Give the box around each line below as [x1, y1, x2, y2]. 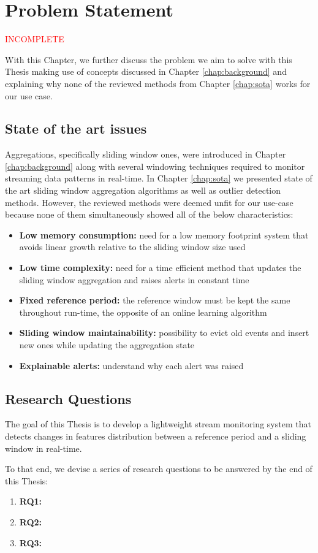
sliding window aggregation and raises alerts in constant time [19, 273, 249, 286]
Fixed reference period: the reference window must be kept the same [19, 294, 290, 307]
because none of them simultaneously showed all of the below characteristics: [5, 208, 293, 221]
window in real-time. [5, 441, 82, 454]
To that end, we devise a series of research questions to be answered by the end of [5, 462, 312, 475]
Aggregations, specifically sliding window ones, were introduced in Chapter [5, 148, 286, 161]
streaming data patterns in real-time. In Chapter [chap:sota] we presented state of [5, 172, 312, 185]
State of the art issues [5, 119, 147, 138]
